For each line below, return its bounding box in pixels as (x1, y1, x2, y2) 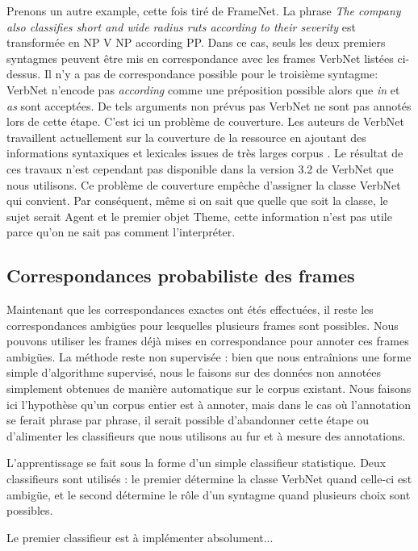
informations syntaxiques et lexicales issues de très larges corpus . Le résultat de (6, 144, 403, 161)
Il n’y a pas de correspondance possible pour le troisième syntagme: (44, 65, 378, 82)
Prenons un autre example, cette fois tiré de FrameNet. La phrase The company (6, 2, 401, 19)
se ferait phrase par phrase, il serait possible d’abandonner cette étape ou (6, 411, 370, 428)
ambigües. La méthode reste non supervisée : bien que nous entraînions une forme (6, 348, 412, 365)
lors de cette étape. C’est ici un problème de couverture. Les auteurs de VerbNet (6, 113, 405, 130)
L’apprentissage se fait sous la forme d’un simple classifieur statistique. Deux (6, 454, 387, 471)
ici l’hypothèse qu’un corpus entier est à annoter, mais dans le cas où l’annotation (6, 395, 412, 412)
